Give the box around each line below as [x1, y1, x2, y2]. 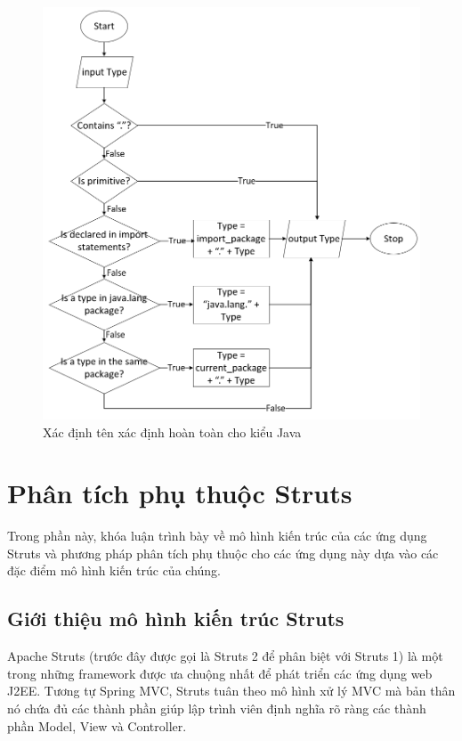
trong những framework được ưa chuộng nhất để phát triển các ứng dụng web [7, 664, 433, 682]
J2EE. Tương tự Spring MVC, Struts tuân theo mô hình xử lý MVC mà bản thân [7, 681, 456, 700]
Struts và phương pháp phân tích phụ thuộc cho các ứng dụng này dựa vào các [7, 543, 439, 562]
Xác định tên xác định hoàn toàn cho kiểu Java [43, 422, 302, 441]
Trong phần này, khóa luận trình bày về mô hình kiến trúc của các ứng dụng [7, 526, 427, 545]
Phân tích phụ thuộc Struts [7, 475, 353, 511]
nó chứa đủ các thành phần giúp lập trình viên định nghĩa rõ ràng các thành [7, 699, 426, 717]
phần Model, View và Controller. [7, 716, 187, 735]
